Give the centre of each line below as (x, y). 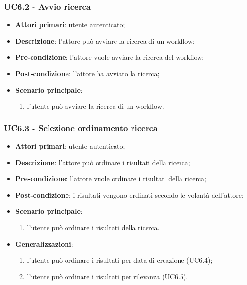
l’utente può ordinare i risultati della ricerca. (93, 227)
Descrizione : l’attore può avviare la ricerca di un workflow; (105, 41)
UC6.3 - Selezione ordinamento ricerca (81, 127)
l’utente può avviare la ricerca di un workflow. (95, 106)
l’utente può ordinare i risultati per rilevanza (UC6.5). (107, 276)
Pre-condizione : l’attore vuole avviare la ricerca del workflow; (110, 57)
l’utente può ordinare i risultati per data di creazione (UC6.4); (120, 260)
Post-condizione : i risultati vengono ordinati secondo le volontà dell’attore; (129, 194)
